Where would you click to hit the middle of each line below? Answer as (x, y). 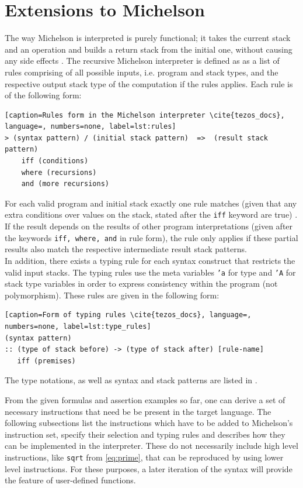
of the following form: (43, 95)
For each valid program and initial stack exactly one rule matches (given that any (151, 203)
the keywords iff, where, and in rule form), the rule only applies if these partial (151, 237)
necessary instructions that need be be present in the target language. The (138, 411)
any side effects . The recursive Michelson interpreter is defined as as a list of (142, 61)
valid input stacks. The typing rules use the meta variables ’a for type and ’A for (150, 272)
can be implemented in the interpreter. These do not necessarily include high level (151, 446)
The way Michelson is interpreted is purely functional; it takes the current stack (148, 38)
